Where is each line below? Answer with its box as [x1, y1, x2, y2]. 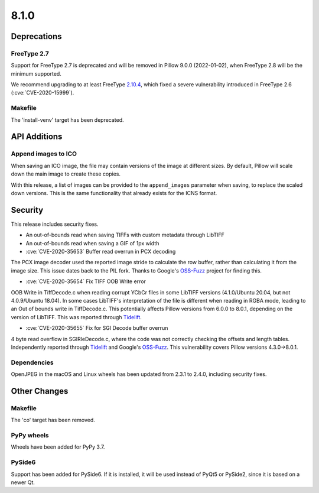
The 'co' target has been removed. [11, 417, 96, 424]
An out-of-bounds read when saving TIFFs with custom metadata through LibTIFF [25, 231, 224, 239]
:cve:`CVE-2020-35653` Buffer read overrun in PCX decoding [25, 248, 176, 255]
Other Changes [11, 386, 69, 396]
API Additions [11, 132, 63, 142]
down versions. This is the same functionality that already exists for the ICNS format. [11, 189, 217, 196]
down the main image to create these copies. [11, 170, 121, 177]
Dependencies [11, 358, 54, 366]
